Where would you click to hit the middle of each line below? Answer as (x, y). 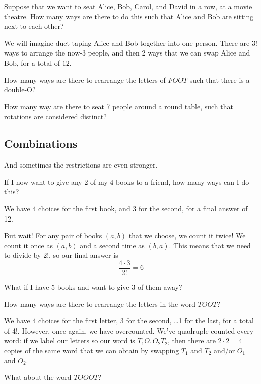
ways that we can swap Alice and (199, 53)
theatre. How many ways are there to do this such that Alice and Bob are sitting (129, 16)
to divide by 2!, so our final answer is (61, 255)
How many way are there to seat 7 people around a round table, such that (119, 106)
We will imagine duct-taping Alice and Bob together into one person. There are (127, 43)
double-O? (20, 90)
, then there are (191, 340)
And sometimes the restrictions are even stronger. (81, 165)
